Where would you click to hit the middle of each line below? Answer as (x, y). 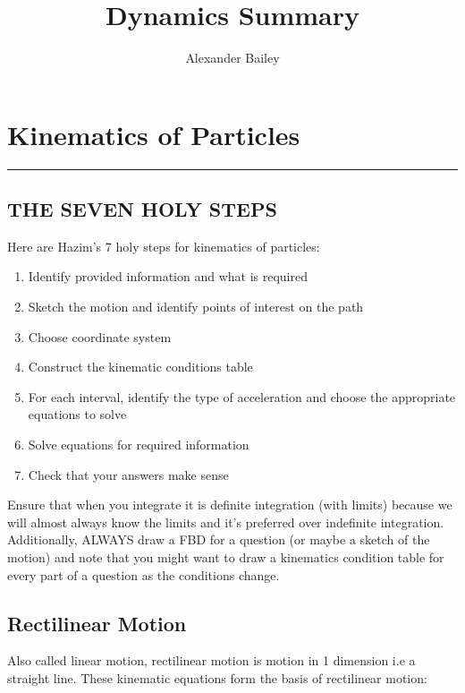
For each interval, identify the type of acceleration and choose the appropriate (242, 396)
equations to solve (77, 414)
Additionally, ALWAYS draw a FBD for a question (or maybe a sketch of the (219, 539)
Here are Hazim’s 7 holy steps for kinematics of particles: (164, 246)
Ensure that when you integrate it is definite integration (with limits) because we (230, 505)
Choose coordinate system (100, 336)
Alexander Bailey (232, 58)
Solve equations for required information (139, 445)
